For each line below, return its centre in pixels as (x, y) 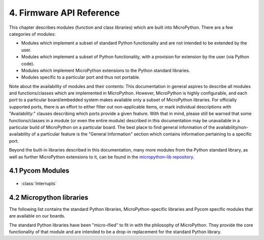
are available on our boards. (37, 216)
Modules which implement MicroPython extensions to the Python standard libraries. (106, 70)
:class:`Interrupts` (39, 183)
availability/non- (232, 128)
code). (28, 64)
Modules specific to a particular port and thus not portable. (81, 77)
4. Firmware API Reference (64, 13)
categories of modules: (32, 34)
